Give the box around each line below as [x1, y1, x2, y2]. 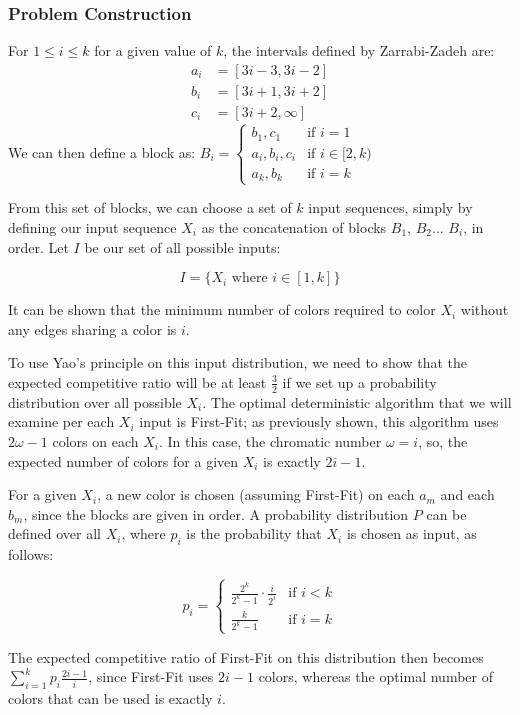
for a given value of [94, 40, 212, 61]
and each [440, 484, 495, 505]
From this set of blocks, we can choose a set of [8, 197, 292, 218]
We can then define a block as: [8, 141, 196, 162]
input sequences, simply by [308, 197, 473, 218]
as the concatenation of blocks [201, 217, 387, 237]
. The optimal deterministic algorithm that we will [202, 391, 512, 412]
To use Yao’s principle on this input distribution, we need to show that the [8, 352, 467, 373]
